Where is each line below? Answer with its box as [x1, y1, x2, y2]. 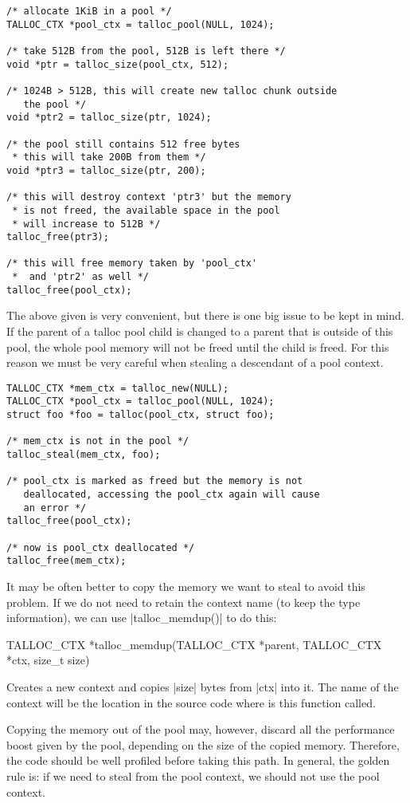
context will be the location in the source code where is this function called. [6, 694, 376, 710]
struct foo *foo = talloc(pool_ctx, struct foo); [6, 409, 275, 421]
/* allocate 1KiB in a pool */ [6, 6, 172, 17]
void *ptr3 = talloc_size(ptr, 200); [6, 164, 206, 176]
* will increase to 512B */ [12, 218, 161, 230]
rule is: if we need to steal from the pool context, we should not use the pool [6, 767, 380, 784]
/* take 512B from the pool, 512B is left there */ [6, 45, 286, 57]
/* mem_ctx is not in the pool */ [6, 435, 189, 447]
